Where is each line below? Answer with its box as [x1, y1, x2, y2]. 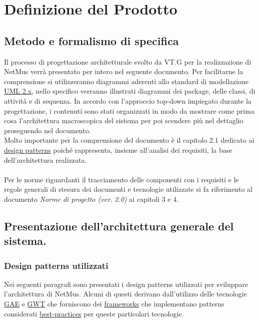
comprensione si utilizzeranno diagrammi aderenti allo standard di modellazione [4, 76, 248, 86]
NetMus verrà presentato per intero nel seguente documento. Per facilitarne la [4, 66, 243, 77]
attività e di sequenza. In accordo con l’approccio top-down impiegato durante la [4, 95, 251, 106]
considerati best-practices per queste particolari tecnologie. [4, 308, 184, 318]
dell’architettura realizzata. [4, 154, 87, 165]
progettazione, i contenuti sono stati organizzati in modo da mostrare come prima [4, 105, 254, 116]
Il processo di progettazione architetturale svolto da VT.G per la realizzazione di [4, 56, 251, 67]
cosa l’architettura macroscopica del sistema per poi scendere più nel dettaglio [4, 115, 243, 126]
